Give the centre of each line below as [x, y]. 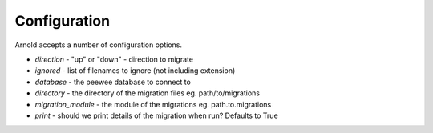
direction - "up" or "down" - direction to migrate [114, 59]
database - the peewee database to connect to [113, 82]
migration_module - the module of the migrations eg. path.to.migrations [153, 104]
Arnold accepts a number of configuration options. [98, 45]
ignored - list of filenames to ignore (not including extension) [135, 71]
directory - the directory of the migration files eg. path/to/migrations [148, 93]
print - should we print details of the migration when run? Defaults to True [156, 115]
